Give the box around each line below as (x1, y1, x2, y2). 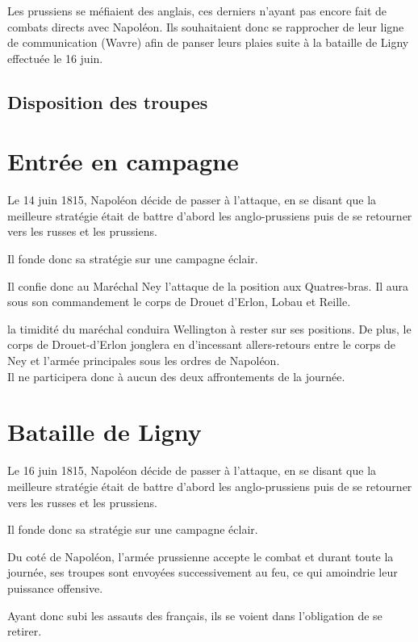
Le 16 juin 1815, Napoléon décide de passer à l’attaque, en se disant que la (7, 462, 377, 479)
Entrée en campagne (7, 145, 239, 178)
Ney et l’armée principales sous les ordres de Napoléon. (7, 352, 280, 369)
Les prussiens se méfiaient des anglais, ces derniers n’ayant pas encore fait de (7, 2, 387, 19)
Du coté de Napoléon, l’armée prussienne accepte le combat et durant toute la (7, 548, 394, 564)
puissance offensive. (7, 579, 103, 596)
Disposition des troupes (7, 89, 208, 114)
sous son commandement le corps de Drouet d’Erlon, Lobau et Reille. (7, 293, 351, 310)
